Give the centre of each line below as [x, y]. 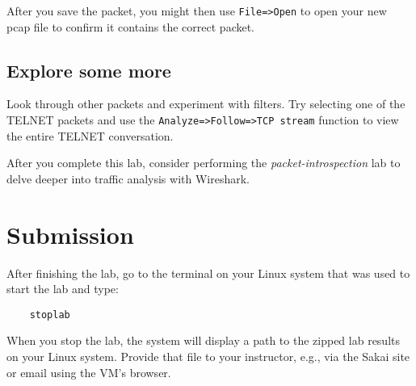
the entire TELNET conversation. [90, 135]
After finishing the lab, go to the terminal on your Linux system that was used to [208, 273]
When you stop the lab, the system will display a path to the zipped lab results [204, 340]
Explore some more [89, 70]
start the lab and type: [63, 289]
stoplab [50, 315]
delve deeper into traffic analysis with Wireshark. [128, 178]
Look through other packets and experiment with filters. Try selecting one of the [206, 104]
